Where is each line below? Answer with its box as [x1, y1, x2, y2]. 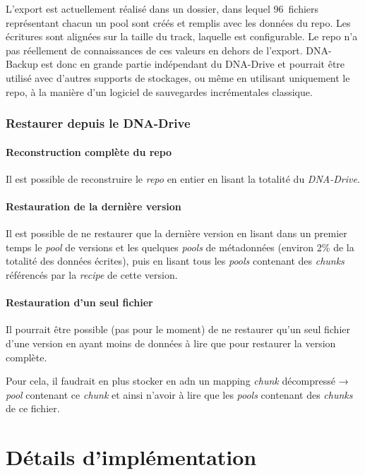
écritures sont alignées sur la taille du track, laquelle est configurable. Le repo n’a [6, 29, 358, 44]
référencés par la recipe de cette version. [6, 267, 178, 282]
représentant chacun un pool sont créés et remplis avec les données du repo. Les [6, 15, 351, 30]
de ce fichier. [6, 401, 60, 416]
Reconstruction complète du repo [6, 144, 172, 159]
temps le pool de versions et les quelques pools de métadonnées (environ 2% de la [6, 239, 354, 254]
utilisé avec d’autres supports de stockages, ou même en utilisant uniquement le [6, 70, 350, 85]
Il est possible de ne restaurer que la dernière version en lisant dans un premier [6, 226, 347, 241]
